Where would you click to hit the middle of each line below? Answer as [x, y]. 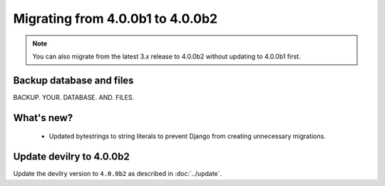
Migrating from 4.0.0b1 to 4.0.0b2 [115, 19]
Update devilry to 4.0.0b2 [71, 157]
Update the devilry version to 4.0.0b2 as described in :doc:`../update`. [118, 174]
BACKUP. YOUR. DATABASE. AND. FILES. [74, 97]
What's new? [43, 118]
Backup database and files [73, 80]
